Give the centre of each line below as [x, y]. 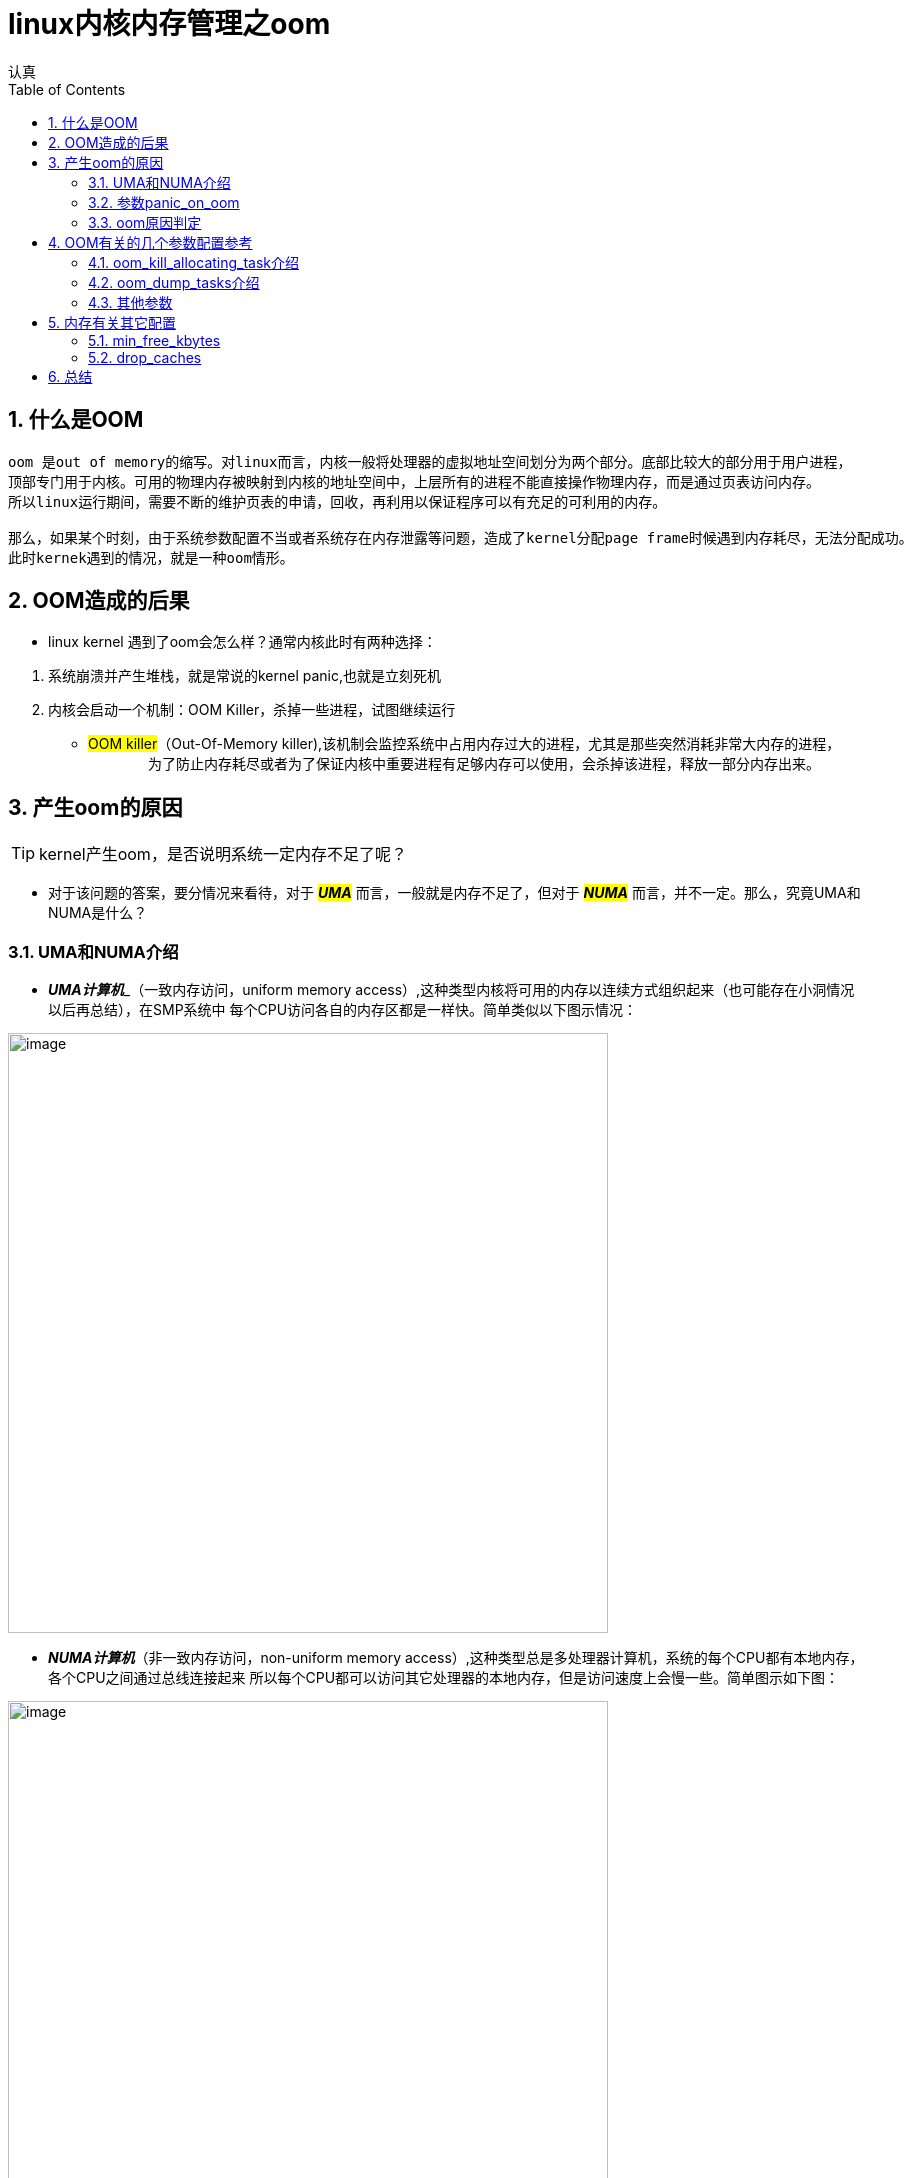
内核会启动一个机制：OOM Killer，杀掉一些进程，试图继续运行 [252, 710]
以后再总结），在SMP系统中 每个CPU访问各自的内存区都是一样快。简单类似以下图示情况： [343, 1010]
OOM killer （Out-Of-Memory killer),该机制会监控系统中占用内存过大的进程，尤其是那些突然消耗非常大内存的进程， [464, 744]
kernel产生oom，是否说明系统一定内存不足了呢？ [223, 854]
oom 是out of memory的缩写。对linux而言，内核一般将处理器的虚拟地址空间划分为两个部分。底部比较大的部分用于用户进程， [430, 461]
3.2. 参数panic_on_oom [164, 202]
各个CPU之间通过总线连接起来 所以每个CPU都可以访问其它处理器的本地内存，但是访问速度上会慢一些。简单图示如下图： [444, 1678]
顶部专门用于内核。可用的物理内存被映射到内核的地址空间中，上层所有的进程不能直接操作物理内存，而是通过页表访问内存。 [414, 481]
